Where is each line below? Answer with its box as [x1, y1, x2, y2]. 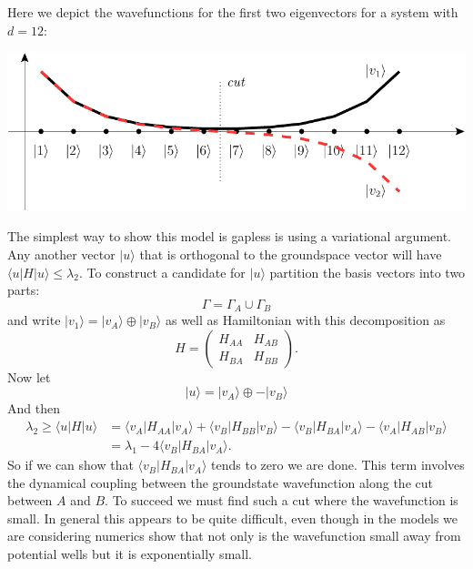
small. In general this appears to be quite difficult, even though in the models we [7, 508, 458, 527]
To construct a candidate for [86, 262, 246, 281]
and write [7, 310, 61, 330]
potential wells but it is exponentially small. [7, 544, 252, 564]
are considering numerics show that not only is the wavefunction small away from [7, 526, 461, 545]
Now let [7, 367, 51, 386]
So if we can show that [7, 455, 134, 474]
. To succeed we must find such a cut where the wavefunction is [105, 491, 458, 510]
